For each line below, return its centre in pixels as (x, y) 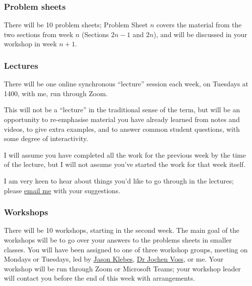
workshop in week (31, 44)
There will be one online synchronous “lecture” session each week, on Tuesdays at (126, 84)
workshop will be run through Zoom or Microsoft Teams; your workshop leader (123, 268)
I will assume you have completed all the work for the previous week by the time (125, 154)
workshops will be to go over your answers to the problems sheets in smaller (118, 239)
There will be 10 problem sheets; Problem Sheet (76, 25)
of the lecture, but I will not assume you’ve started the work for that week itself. (125, 164)
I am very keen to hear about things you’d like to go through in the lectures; (119, 180)
